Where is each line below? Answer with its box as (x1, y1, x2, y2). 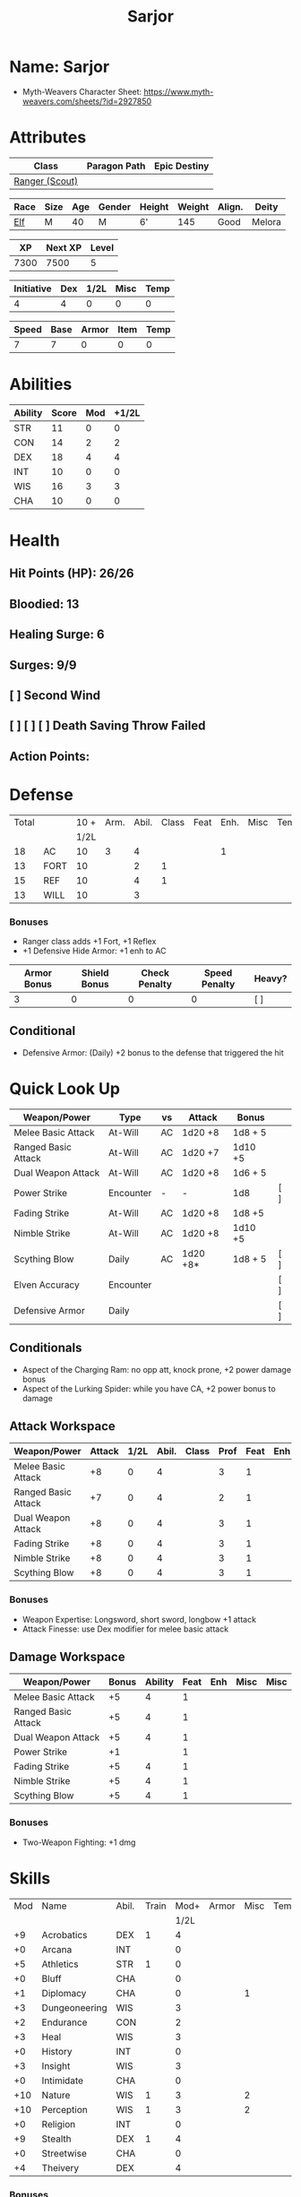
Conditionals (9, 1340, 82, 1356)
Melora (252, 215, 282, 228)
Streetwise (41, 2147, 87, 2159)
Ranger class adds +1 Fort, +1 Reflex (21, 935, 157, 946)
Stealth (41, 2132, 72, 2145)
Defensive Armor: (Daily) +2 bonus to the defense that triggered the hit (21, 1047, 284, 1058)
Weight (177, 200, 210, 212)
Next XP (46, 241, 82, 254)
